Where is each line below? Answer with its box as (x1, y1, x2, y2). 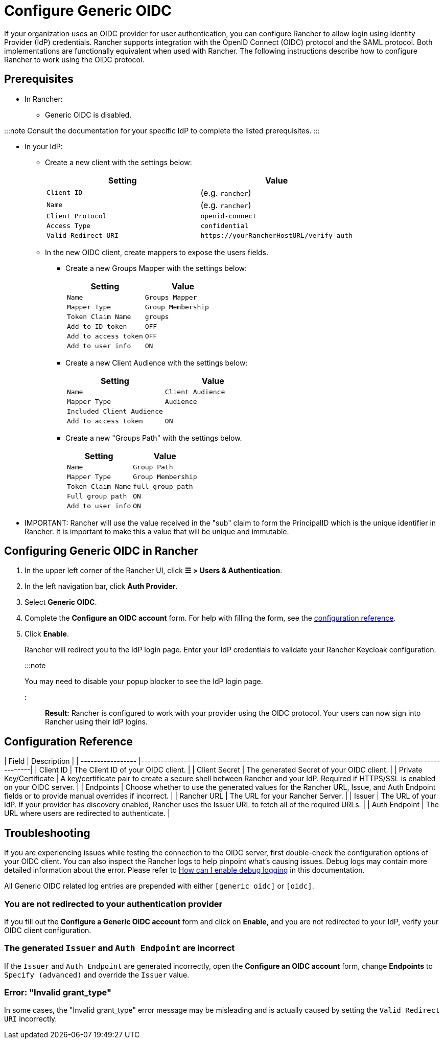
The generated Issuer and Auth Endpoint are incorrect (4, 943, 235, 954)
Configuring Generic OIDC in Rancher (4, 545, 199, 558)
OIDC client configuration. (4, 925, 91, 935)
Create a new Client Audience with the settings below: (65, 358, 248, 367)
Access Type (46, 221, 91, 230)
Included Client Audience (67, 407, 163, 415)
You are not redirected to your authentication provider (4, 898, 223, 909)
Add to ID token (67, 322, 127, 330)
